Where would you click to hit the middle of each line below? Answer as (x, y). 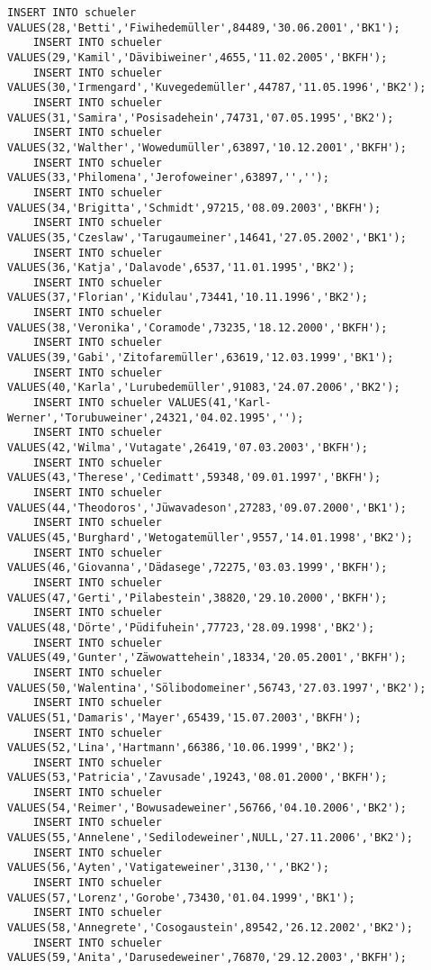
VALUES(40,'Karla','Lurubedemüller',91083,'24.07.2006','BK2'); (204, 388)
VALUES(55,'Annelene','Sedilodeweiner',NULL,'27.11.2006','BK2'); (211, 838)
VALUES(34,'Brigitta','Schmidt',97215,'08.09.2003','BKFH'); (194, 208)
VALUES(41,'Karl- (220, 403)
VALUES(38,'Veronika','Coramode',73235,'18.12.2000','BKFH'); (198, 327)
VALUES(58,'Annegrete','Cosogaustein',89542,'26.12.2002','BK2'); (211, 928)
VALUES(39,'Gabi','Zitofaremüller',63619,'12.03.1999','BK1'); (201, 358)
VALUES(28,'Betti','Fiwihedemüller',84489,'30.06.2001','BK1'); (204, 27)
